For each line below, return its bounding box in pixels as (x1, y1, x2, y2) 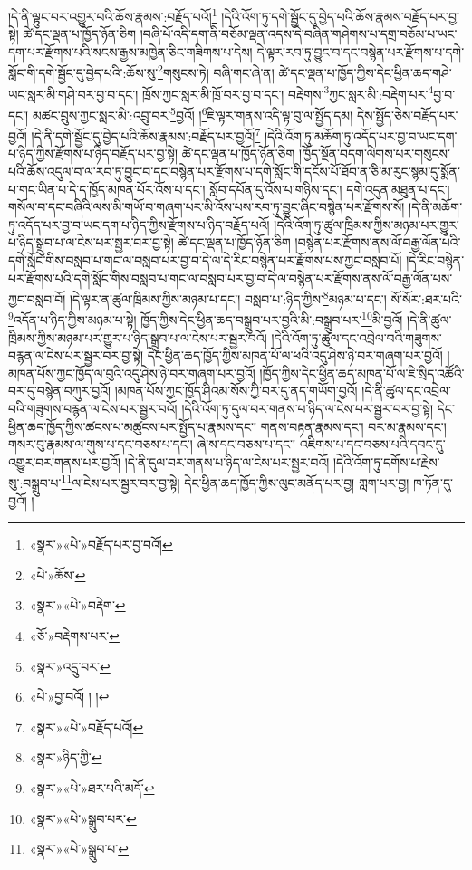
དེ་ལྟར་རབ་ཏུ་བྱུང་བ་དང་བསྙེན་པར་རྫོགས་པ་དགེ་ (256, 42, 465, 61)
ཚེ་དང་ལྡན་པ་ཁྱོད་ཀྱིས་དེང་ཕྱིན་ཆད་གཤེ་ (278, 63, 452, 82)
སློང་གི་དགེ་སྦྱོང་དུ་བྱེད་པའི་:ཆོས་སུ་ (8, 63, 159, 82)
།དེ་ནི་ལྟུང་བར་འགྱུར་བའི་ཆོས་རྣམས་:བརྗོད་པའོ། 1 (8, 5, 217, 25)
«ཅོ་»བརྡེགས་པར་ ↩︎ (29, 626, 120, 645)
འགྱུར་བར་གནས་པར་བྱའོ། (8, 452, 121, 471)
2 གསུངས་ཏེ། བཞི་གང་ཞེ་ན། (158, 61, 275, 82)
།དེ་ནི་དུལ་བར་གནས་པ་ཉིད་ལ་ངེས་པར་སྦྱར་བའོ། (124, 452, 330, 471)
